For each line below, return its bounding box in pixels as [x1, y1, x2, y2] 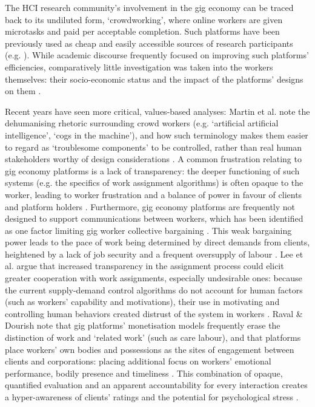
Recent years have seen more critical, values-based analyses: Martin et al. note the [5, 104, 310, 117]
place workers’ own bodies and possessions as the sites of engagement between [5, 343, 294, 355]
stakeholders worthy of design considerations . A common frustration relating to [5, 152, 302, 165]
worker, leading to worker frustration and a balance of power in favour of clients [5, 188, 302, 200]
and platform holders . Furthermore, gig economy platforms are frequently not [5, 200, 296, 213]
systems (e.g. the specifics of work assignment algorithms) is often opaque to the [5, 176, 303, 189]
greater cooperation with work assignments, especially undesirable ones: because [5, 272, 302, 284]
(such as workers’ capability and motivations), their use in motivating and [5, 295, 280, 308]
